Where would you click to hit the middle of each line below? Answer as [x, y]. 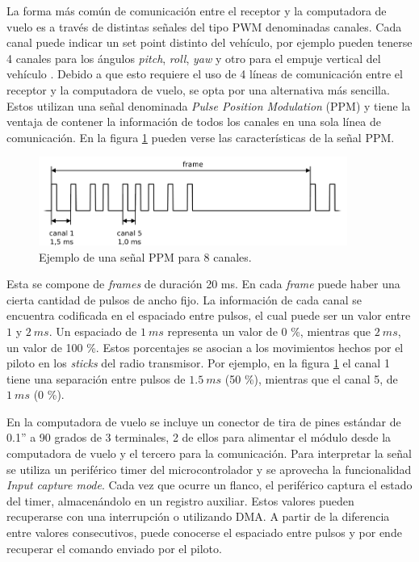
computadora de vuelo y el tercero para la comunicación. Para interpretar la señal [209, 453]
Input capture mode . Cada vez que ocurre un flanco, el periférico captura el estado [209, 485]
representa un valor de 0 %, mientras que [269, 331]
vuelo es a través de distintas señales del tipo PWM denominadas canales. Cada [204, 26]
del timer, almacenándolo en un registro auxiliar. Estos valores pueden [180, 500]
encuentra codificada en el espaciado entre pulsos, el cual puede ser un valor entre [209, 315]
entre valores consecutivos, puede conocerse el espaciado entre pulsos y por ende [204, 533]
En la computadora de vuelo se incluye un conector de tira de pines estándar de [204, 421]
